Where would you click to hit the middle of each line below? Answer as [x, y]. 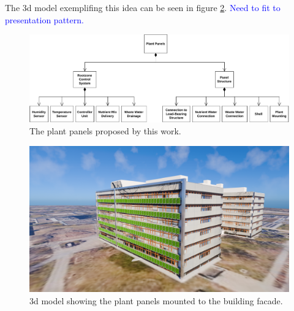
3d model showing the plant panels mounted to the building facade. [156, 300]
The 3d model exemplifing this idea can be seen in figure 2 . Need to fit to [143, 7]
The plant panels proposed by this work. [105, 131]
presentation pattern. [44, 19]
